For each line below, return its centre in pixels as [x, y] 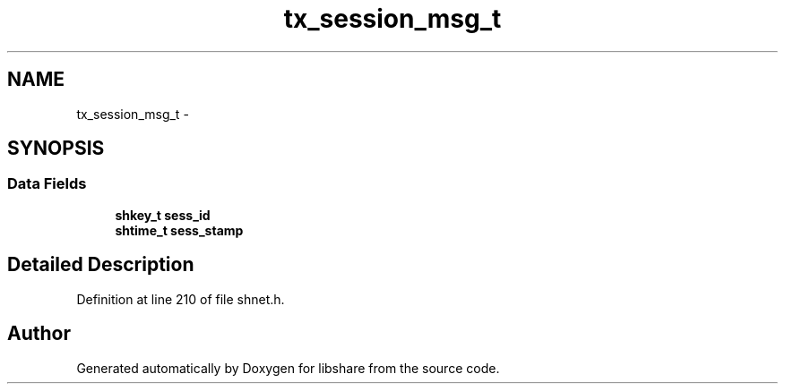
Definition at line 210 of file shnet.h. [181, 299]
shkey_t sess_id [163, 215]
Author [39, 334]
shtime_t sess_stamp [179, 230]
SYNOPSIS [56, 149]
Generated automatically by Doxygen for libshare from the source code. [288, 368]
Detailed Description [101, 265]
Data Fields [47, 184]
